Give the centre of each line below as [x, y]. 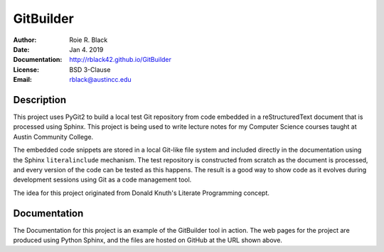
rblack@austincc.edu [100, 80]
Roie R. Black [89, 40]
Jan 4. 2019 [86, 49]
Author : [25, 40]
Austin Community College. [53, 137]
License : [26, 69]
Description [40, 100]
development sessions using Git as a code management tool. [102, 180]
